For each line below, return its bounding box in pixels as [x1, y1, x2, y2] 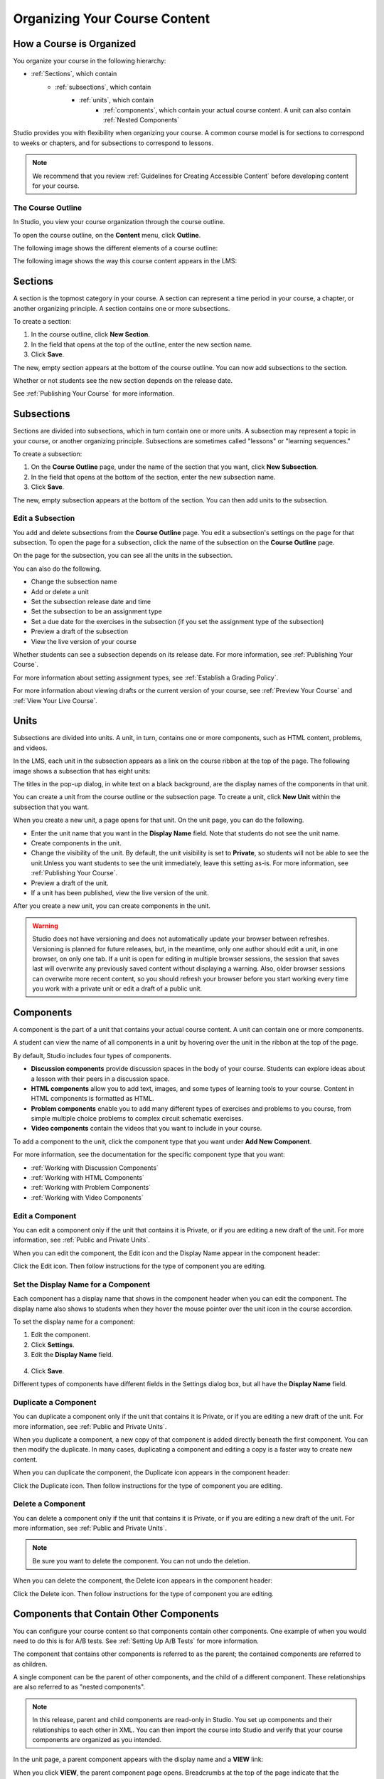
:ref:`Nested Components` [103, 116, 180, 125]
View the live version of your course [31, 637, 137, 645]
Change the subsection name [31, 577, 117, 586]
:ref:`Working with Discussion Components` [31, 1163, 159, 1172]
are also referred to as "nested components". [13, 1683, 146, 1691]
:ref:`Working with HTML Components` [31, 1173, 145, 1182]
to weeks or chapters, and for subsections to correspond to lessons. [13, 139, 213, 147]
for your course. [32, 181, 80, 190]
